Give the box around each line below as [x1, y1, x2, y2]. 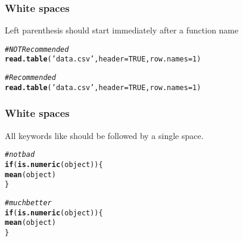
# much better [5, 198, 52, 207]
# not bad [5, 150, 35, 159]
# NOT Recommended [5, 45, 69, 54]
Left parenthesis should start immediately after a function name [5, 24, 239, 36]
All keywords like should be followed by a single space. [5, 129, 204, 141]
